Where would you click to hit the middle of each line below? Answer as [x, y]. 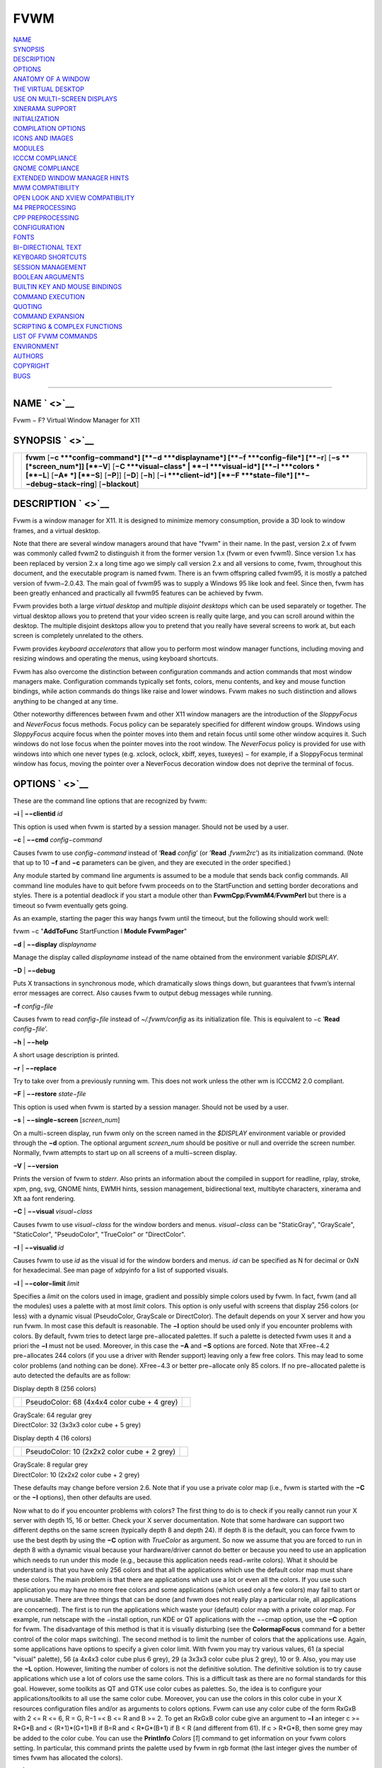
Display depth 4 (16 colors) [52, 1438]
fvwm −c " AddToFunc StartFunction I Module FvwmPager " [100, 931]
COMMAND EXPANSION [49, 316]
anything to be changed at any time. [65, 701]
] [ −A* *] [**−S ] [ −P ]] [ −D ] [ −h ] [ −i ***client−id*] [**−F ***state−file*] [170, 475]
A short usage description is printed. [66, 1055]
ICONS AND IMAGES [43, 139]
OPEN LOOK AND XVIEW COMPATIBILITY [74, 197]
